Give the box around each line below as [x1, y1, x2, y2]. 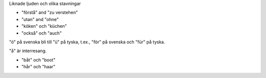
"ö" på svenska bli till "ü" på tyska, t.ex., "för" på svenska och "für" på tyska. [9, 39, 165, 45]
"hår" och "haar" [21, 64, 56, 70]
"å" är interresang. [9, 48, 47, 54]
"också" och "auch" [21, 30, 62, 36]
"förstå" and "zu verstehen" [21, 10, 78, 16]
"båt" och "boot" [21, 57, 56, 63]
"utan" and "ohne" [21, 16, 59, 22]
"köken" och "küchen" [21, 23, 67, 29]
